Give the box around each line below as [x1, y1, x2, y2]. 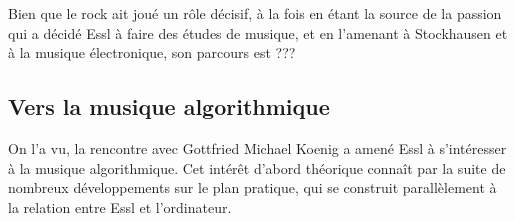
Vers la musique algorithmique [8, 91, 330, 122]
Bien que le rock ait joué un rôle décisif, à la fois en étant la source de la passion [8, 3, 502, 23]
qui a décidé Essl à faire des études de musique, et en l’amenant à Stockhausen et [8, 22, 508, 43]
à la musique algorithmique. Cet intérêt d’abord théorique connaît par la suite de [8, 157, 506, 178]
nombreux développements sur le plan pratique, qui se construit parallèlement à [8, 177, 497, 198]
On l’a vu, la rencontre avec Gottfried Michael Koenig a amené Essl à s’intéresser [8, 137, 507, 158]
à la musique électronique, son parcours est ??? [8, 42, 296, 63]
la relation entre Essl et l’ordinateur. [8, 196, 232, 217]
